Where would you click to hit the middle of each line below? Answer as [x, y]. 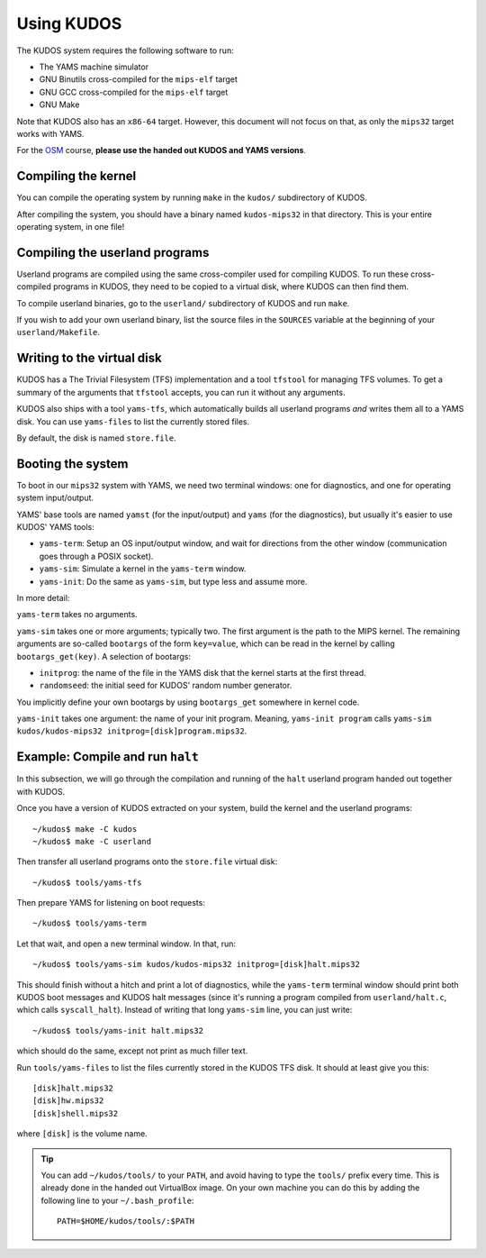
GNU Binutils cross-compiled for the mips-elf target [139, 79]
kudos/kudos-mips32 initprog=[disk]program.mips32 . [132, 731]
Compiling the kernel [76, 176]
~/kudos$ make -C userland [92, 841]
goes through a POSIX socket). [96, 556]
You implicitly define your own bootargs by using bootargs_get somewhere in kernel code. [188, 702]
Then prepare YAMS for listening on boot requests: [111, 903]
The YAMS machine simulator [94, 67]
